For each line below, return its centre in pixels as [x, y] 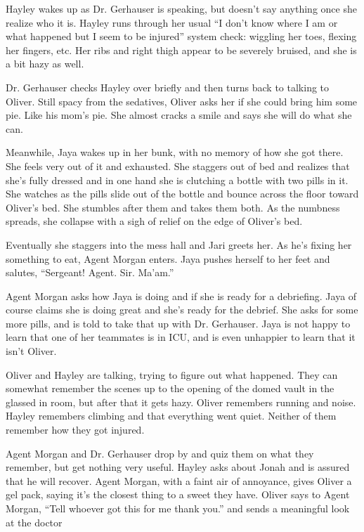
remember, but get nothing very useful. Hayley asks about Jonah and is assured [178, 467]
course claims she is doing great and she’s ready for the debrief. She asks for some [182, 310]
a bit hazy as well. [45, 64]
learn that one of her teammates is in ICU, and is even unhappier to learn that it [181, 337]
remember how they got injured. [75, 430]
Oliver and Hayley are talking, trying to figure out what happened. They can [172, 374]
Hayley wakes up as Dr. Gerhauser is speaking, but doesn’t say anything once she [181, 8]
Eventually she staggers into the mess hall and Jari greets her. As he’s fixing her [179, 244]
